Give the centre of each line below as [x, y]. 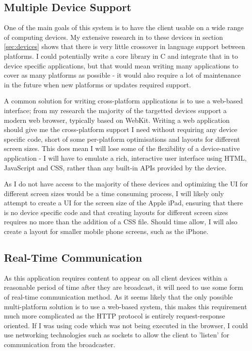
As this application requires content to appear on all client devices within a [116, 277]
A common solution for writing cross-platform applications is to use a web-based [124, 101]
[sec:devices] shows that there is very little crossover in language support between [125, 46]
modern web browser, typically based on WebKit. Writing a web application [117, 120]
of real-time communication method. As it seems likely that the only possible [118, 297]
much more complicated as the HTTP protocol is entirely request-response [115, 316]
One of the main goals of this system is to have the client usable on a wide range [124, 27]
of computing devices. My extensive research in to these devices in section [113, 37]
